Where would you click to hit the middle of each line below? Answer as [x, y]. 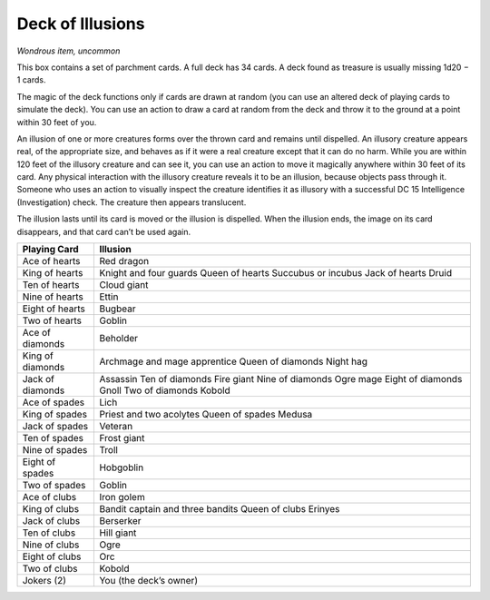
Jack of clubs [51, 521]
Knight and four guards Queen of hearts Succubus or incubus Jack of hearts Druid [276, 273]
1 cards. [31, 80]
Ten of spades [53, 438]
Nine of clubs [51, 545]
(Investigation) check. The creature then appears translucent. [132, 202]
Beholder [119, 339]
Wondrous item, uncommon [69, 51]
